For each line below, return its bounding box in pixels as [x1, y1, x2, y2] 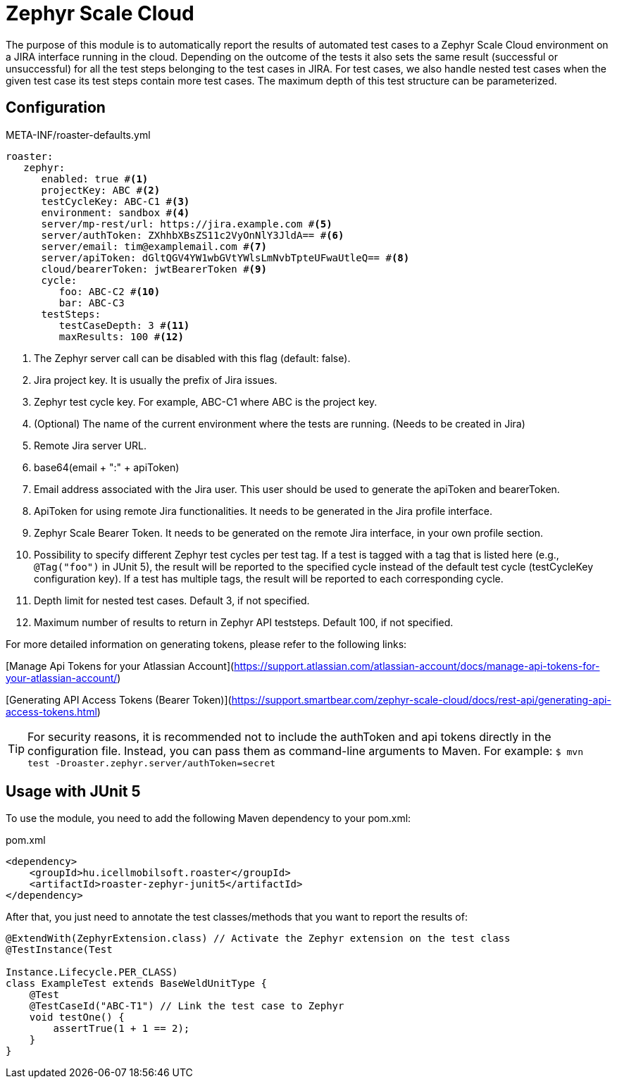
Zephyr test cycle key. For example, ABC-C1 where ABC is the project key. [34, 395, 378, 408]
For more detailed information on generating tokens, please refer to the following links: [6, 637, 407, 650]
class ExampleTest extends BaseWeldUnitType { [6, 978, 267, 990]
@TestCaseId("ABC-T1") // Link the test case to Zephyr [29, 1000, 344, 1012]
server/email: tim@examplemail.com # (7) [41, 240, 267, 252]
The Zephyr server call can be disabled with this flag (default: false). [34, 351, 351, 364]
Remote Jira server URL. [34, 439, 147, 451]
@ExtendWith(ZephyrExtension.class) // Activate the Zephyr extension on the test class [6, 933, 511, 945]
